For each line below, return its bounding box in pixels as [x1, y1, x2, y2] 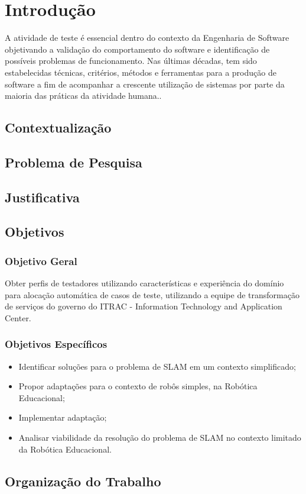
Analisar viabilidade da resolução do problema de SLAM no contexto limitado [18, 431, 301, 443]
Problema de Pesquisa [5, 153, 142, 171]
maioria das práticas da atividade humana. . [5, 89, 162, 102]
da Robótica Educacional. [18, 443, 112, 455]
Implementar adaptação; [18, 411, 107, 424]
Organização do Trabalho [5, 472, 161, 490]
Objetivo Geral [5, 253, 77, 268]
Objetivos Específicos [5, 337, 108, 351]
